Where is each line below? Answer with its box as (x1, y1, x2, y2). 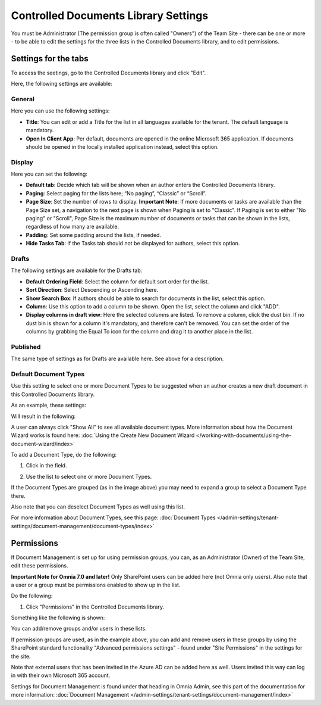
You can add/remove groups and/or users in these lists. (11, 625, 147, 632)
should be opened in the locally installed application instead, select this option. (26, 143, 219, 150)
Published (11, 342, 41, 351)
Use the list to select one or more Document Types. (26, 473, 152, 480)
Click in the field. (26, 462, 67, 469)
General (11, 95, 35, 103)
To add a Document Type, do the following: (11, 451, 117, 458)
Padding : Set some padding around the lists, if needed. (26, 231, 162, 238)
